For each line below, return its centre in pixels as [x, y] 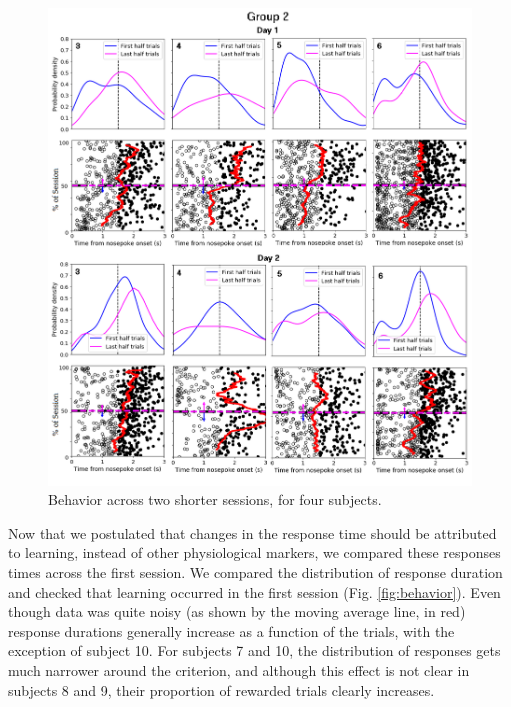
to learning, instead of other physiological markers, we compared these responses [254, 552]
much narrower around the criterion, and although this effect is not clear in [239, 669]
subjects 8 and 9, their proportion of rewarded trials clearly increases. [221, 689]
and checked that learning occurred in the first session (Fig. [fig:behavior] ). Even [254, 591]
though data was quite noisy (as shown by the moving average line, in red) [237, 611]
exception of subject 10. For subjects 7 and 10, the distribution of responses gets [254, 650]
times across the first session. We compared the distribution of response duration [255, 572]
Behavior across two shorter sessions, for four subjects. [215, 499]
